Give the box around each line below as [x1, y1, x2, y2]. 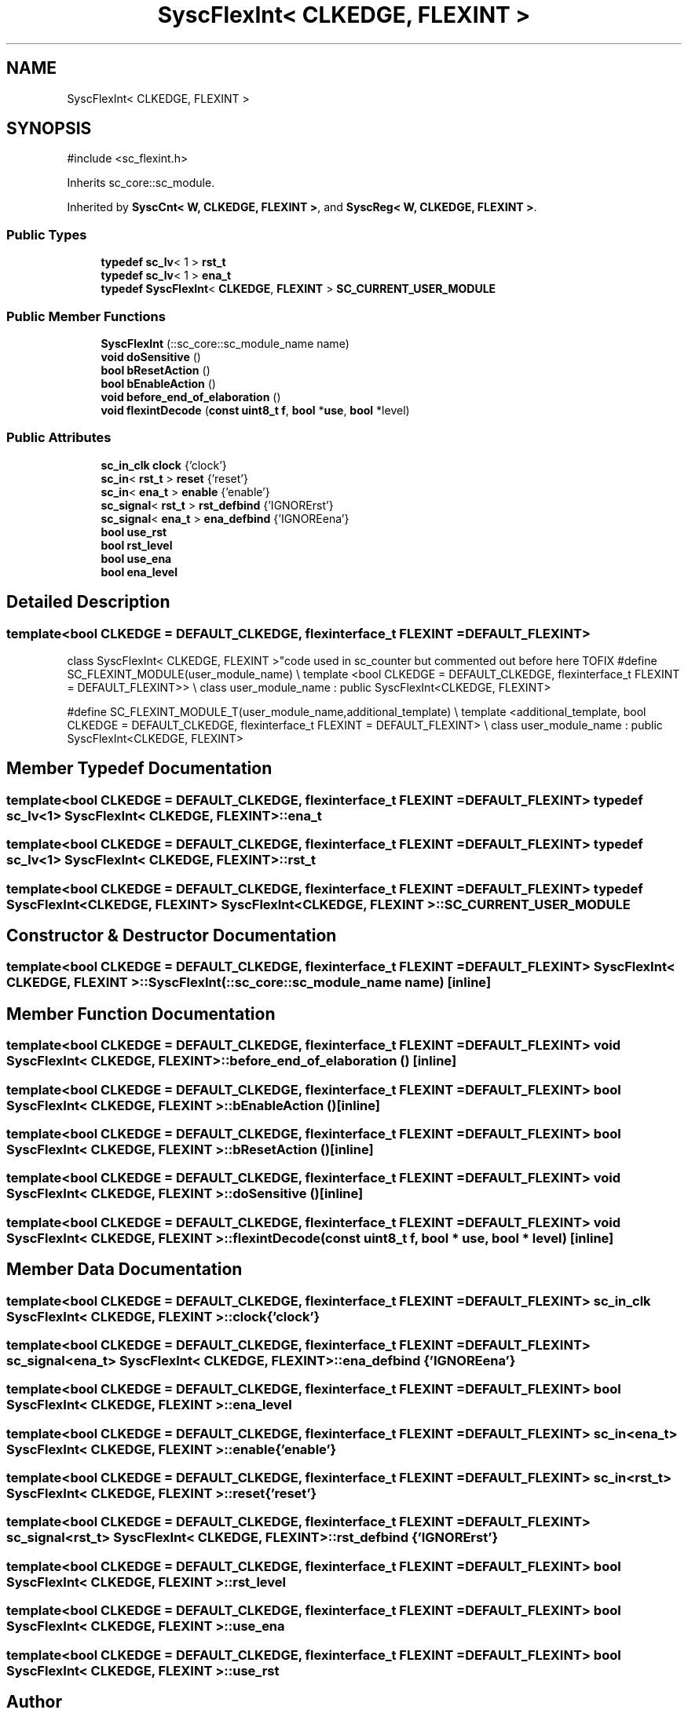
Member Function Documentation [6, 1003, 276, 1024]
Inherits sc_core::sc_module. [67, 176, 215, 190]
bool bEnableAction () [101, 376, 216, 390]
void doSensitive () [101, 349, 201, 364]
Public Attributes [6, 429, 112, 446]
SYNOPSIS [6, 119, 92, 139]
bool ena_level [101, 565, 177, 579]
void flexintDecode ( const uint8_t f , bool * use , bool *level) [101, 403, 410, 417]
